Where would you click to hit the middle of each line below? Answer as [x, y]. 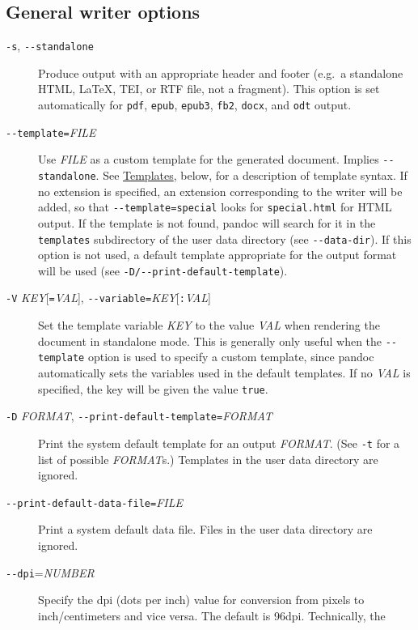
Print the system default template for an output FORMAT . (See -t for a [219, 443]
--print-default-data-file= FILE [94, 502]
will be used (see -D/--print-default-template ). [163, 270]
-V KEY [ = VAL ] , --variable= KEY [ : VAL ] [108, 298]
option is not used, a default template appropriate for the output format [217, 255]
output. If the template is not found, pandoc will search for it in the [207, 222]
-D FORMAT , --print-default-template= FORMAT [139, 416]
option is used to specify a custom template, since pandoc [231, 357]
